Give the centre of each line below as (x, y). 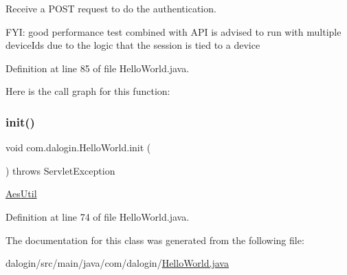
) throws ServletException (60, 170)
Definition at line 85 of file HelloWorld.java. (98, 68)
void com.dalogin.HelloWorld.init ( (78, 147)
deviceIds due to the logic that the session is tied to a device (133, 45)
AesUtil (21, 194)
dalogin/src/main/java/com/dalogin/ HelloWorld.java (117, 263)
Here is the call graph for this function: (88, 91)
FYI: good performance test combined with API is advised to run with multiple (173, 31)
